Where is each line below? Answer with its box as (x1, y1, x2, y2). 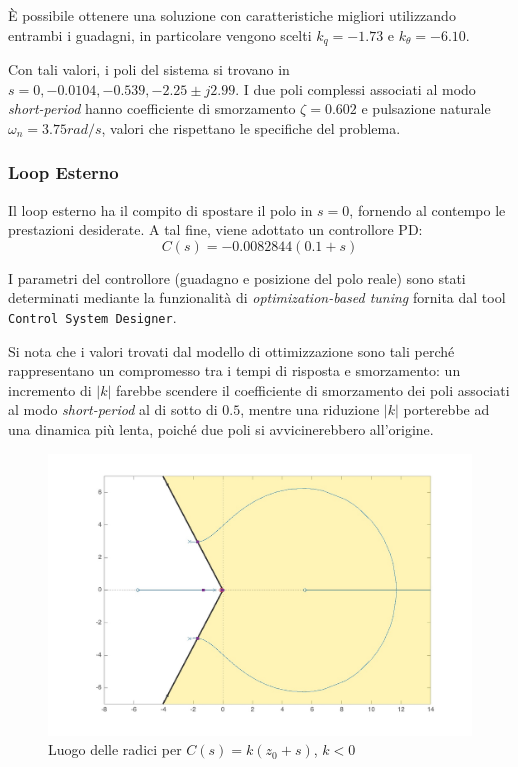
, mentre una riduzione (240, 399, 380, 420)
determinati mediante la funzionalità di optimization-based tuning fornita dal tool (8, 287, 506, 308)
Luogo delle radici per (48, 739, 182, 760)
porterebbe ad (403, 399, 490, 420)
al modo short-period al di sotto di (8, 399, 218, 420)
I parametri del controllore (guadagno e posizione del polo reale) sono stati (8, 267, 466, 288)
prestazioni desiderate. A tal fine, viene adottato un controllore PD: (8, 219, 423, 240)
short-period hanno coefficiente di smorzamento (8, 98, 296, 119)
